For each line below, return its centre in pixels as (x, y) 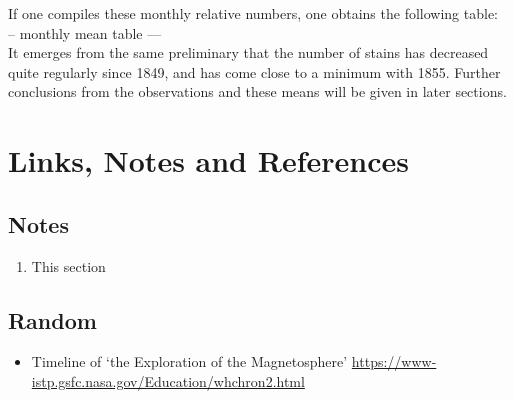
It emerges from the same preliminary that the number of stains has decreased (248, 52)
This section (68, 265)
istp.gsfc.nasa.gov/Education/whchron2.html (168, 380)
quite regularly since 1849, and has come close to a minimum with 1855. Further (254, 71)
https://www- (394, 361)
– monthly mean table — (85, 32)
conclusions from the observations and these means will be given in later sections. (257, 91)
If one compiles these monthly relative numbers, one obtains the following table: (253, 13)
